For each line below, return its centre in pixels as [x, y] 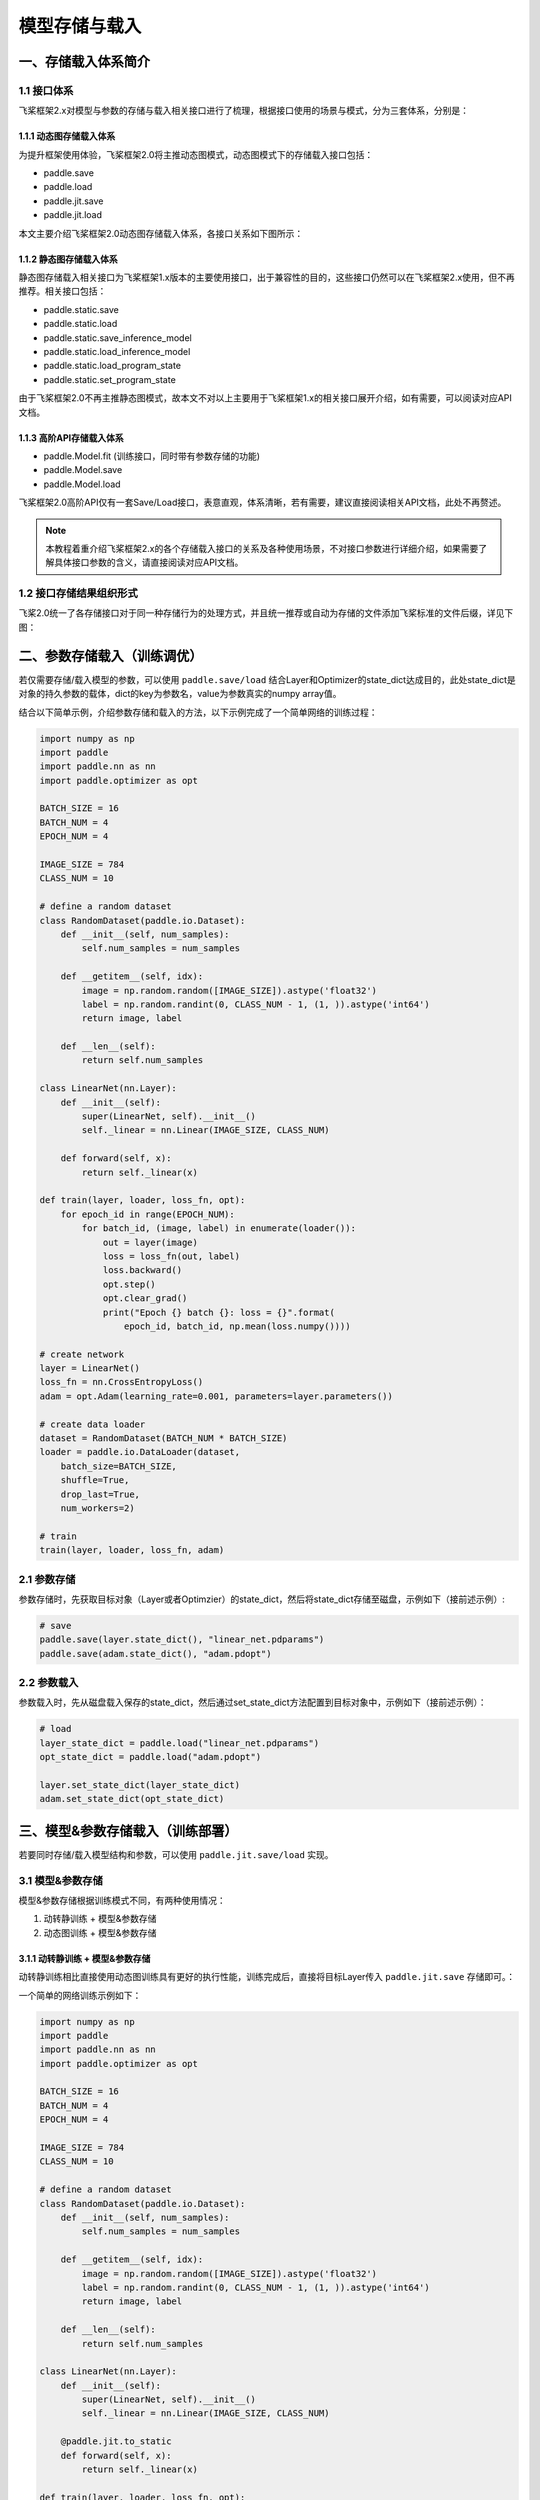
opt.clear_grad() [145, 1298]
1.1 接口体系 [46, 90]
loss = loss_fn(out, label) [171, 1256]
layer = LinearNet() [89, 1368]
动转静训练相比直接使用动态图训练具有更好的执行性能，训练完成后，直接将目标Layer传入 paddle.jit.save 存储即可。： [266, 1977]
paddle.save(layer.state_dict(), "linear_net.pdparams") [182, 1639]
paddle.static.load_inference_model [117, 351]
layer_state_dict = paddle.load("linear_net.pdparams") [179, 1743]
